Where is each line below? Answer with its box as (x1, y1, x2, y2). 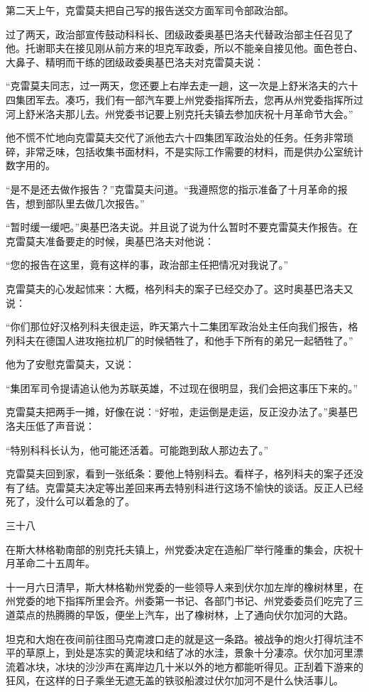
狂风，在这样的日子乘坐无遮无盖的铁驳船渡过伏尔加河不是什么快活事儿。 (6, 673, 343, 688)
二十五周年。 (35, 556, 95, 571)
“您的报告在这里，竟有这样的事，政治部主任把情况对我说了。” (6, 257, 289, 272)
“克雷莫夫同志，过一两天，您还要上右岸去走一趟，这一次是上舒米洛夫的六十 (6, 78, 358, 93)
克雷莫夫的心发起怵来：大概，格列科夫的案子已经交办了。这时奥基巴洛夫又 (6, 281, 353, 296)
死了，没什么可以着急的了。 (6, 494, 135, 509)
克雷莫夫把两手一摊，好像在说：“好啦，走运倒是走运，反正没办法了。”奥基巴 (6, 404, 358, 419)
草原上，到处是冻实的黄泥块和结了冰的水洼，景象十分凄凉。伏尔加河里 (25, 645, 353, 660)
